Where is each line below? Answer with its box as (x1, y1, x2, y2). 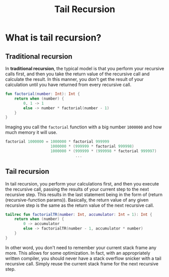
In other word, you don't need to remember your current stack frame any (5, 244, 156, 251)
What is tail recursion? (5, 32, 102, 43)
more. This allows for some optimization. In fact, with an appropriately (5, 250, 150, 256)
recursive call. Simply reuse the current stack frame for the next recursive (5, 260, 159, 266)
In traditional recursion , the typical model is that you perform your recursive (5, 66, 164, 71)
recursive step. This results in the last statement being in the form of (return (5, 191, 163, 198)
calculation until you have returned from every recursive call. (5, 82, 132, 87)
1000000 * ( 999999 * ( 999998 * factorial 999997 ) (50, 149, 157, 154)
